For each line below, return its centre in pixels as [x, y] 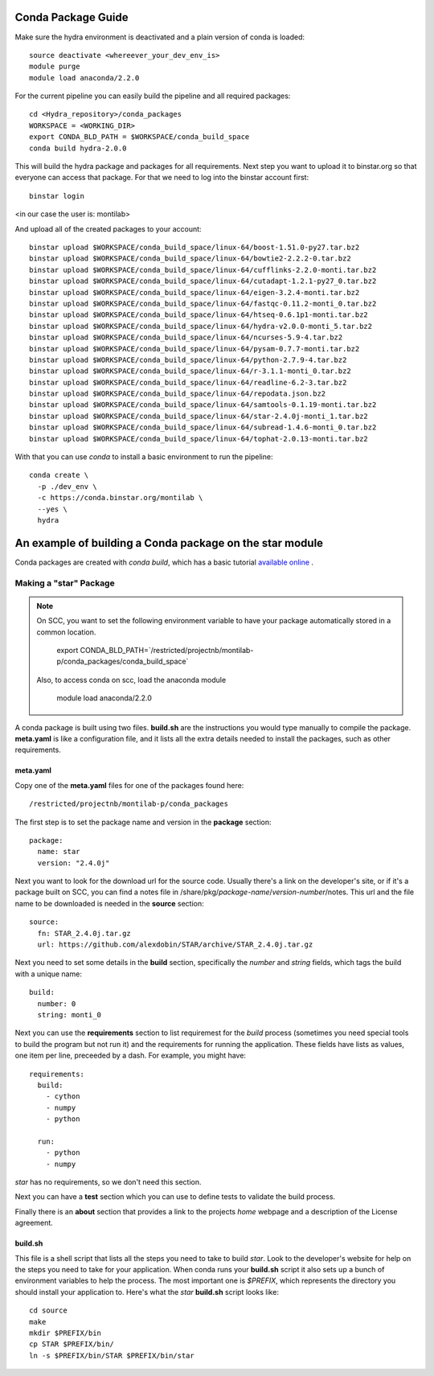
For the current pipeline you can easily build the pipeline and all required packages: [153, 96]
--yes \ [52, 509]
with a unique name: [48, 974]
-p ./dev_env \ [67, 486]
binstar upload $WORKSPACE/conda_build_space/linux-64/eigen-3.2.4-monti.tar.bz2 [194, 292]
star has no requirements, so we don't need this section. [108, 1182]
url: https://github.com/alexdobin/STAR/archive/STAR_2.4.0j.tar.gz [175, 945]
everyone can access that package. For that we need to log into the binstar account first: [162, 178]
